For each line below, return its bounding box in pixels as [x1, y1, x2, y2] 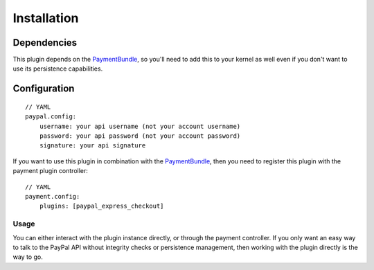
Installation [12, 10, 79, 26]
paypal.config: [25, 113, 77, 120]
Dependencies [12, 37, 78, 48]
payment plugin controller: [12, 167, 88, 175]
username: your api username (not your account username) [39, 122, 241, 130]
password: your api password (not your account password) [39, 132, 241, 140]
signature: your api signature [39, 142, 146, 150]
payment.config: [25, 192, 80, 200]
